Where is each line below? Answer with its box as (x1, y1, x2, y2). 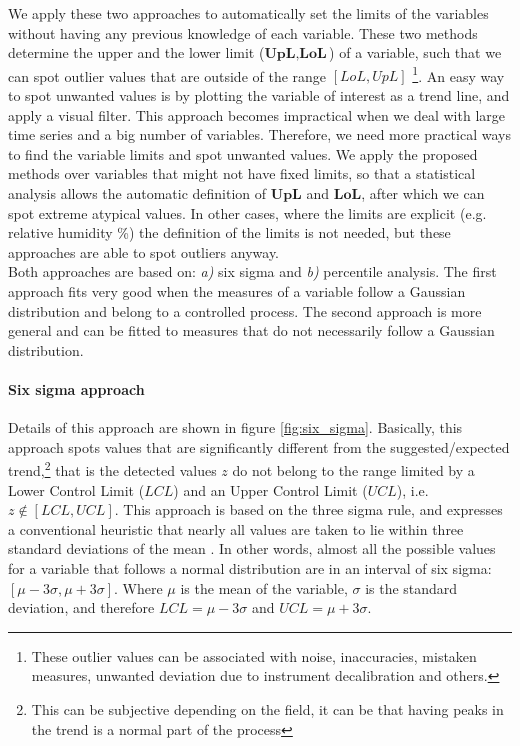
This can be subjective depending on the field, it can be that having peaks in (31, 698, 504, 719)
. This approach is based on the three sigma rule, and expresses (114, 499, 503, 520)
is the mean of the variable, (180, 577, 348, 598)
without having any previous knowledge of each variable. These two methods (8, 22, 478, 43)
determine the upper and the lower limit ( (8, 42, 265, 63)
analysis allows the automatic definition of (8, 183, 267, 203)
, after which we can (361, 183, 485, 203)
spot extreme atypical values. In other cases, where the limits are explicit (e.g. (8, 202, 487, 223)
